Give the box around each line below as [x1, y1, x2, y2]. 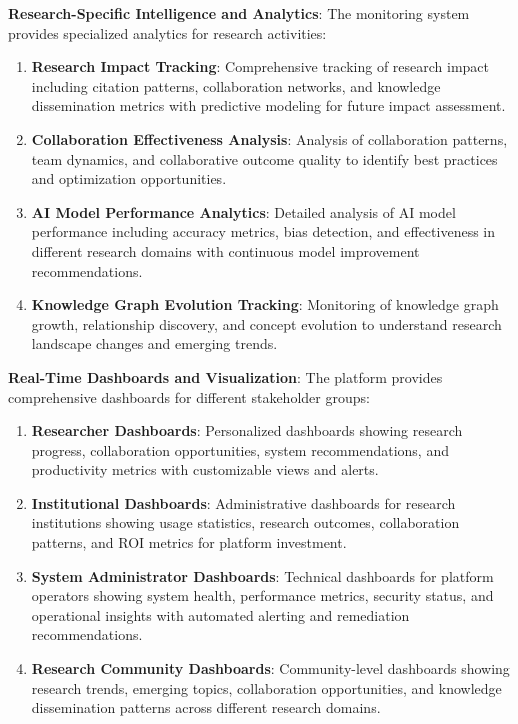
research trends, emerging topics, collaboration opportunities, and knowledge [31, 677, 502, 698]
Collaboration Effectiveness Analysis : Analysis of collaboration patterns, [31, 128, 508, 149]
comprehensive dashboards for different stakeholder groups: [8, 386, 370, 407]
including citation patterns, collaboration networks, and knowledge [31, 75, 441, 96]
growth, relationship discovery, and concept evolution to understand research [31, 313, 502, 334]
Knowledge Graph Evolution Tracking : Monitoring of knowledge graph [31, 294, 499, 315]
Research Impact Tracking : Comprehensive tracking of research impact [31, 56, 490, 77]
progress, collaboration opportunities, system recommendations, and [31, 439, 449, 460]
